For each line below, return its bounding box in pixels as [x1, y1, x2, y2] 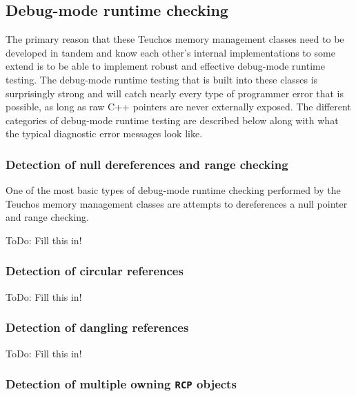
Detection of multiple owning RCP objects [6, 375, 237, 393]
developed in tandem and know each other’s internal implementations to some [6, 45, 335, 59]
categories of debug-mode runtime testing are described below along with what [6, 112, 339, 127]
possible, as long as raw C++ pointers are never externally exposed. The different [6, 99, 351, 114]
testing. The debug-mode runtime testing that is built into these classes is [6, 72, 318, 86]
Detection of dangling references [6, 319, 189, 336]
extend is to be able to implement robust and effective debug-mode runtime [6, 59, 325, 73]
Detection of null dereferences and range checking [6, 155, 288, 172]
